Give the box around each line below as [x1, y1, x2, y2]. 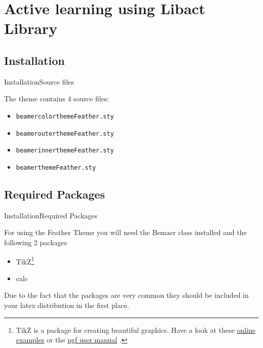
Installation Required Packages [4, 210, 98, 220]
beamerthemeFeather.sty [16, 164, 96, 171]
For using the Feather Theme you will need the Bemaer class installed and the [4, 227, 247, 238]
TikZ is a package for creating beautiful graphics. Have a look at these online [16, 324, 256, 335]
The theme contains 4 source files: [4, 93, 109, 104]
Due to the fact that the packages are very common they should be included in [4, 290, 249, 300]
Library [4, 18, 58, 38]
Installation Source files [4, 76, 74, 87]
